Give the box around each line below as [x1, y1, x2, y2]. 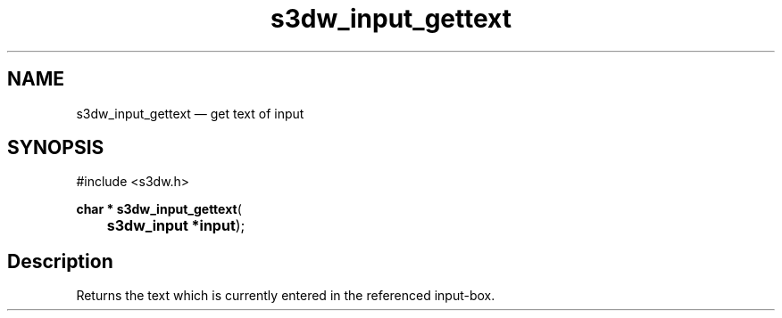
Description [7, 249, 113, 273]
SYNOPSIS [7, 136, 104, 159]
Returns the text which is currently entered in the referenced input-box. [76, 288, 495, 304]
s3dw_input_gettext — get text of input [76, 105, 304, 121]
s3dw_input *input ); [106, 216, 245, 235]
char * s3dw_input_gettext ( [76, 201, 242, 217]
